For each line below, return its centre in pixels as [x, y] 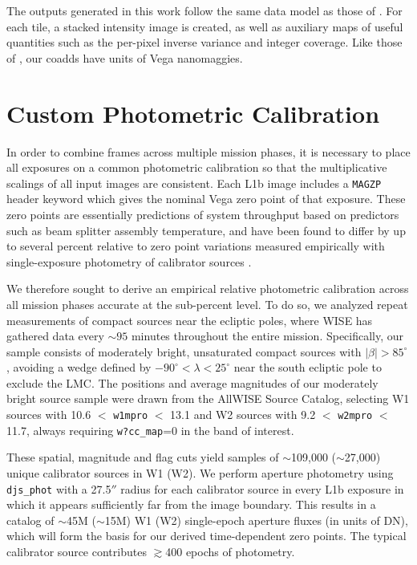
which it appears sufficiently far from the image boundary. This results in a [191, 504]
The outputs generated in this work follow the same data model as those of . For [204, 10]
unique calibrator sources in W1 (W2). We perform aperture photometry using [200, 472]
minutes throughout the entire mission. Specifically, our [267, 336]
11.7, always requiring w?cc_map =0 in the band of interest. [150, 430]
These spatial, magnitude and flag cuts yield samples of [143, 457]
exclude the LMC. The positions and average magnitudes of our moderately [192, 382]
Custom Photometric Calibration [193, 113]
